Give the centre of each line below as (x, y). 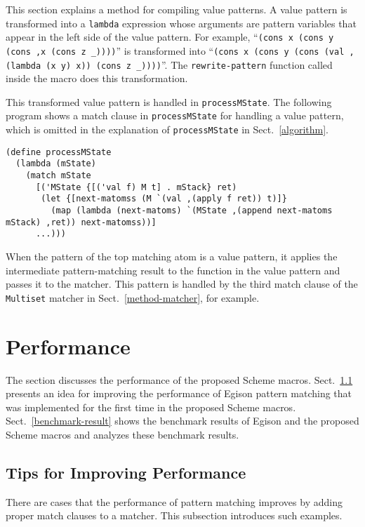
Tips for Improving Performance (126, 472)
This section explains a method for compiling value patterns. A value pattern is (177, 9)
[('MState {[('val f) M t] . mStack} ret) (136, 187)
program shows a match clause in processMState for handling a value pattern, (175, 115)
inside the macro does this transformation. (97, 78)
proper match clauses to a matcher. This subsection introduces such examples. (174, 515)
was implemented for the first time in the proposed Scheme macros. (151, 407)
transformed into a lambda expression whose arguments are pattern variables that (181, 23)
